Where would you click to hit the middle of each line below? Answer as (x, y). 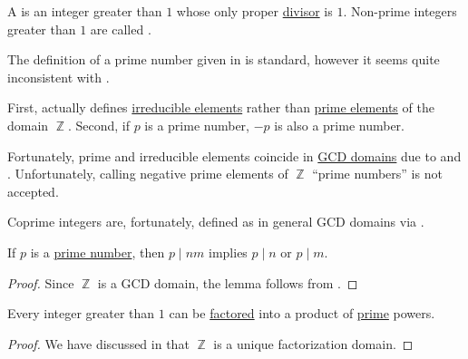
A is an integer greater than (85, 11)
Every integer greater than (81, 313)
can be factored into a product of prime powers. (302, 313)
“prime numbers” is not (377, 174)
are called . (121, 29)
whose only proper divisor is (254, 11)
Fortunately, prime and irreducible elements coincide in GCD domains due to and (234, 155)
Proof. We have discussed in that (98, 343)
